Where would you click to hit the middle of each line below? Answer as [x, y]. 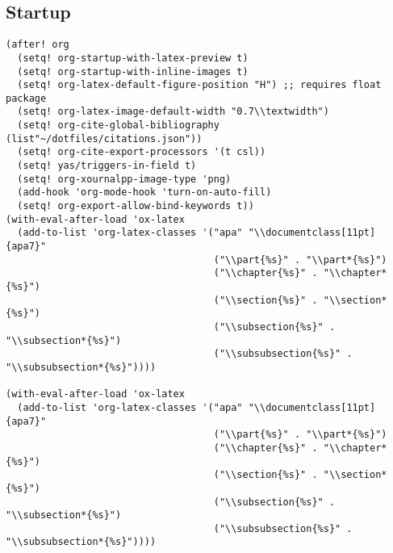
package [26, 98]
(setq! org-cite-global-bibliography [118, 126]
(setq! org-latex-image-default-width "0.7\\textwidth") [173, 112]
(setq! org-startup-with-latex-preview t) [133, 58]
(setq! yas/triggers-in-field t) [107, 166]
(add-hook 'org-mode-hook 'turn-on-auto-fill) [144, 193]
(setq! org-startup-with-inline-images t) [133, 71]
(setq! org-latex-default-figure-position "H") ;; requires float [199, 85]
